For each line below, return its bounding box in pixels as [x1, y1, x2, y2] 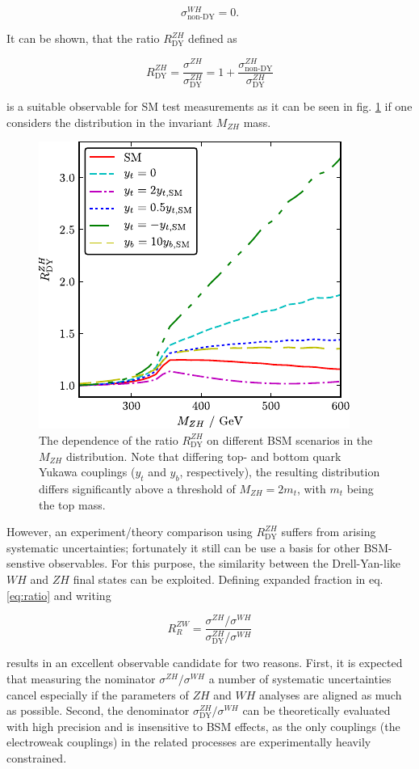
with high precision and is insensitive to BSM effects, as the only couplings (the [6, 717, 400, 734]
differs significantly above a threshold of [39, 480, 236, 496]
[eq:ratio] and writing [6, 586, 111, 603]
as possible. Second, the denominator [6, 702, 190, 719]
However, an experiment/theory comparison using [6, 523, 253, 540]
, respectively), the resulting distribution [179, 463, 380, 480]
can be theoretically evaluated [242, 702, 391, 719]
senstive [6, 555, 45, 572]
